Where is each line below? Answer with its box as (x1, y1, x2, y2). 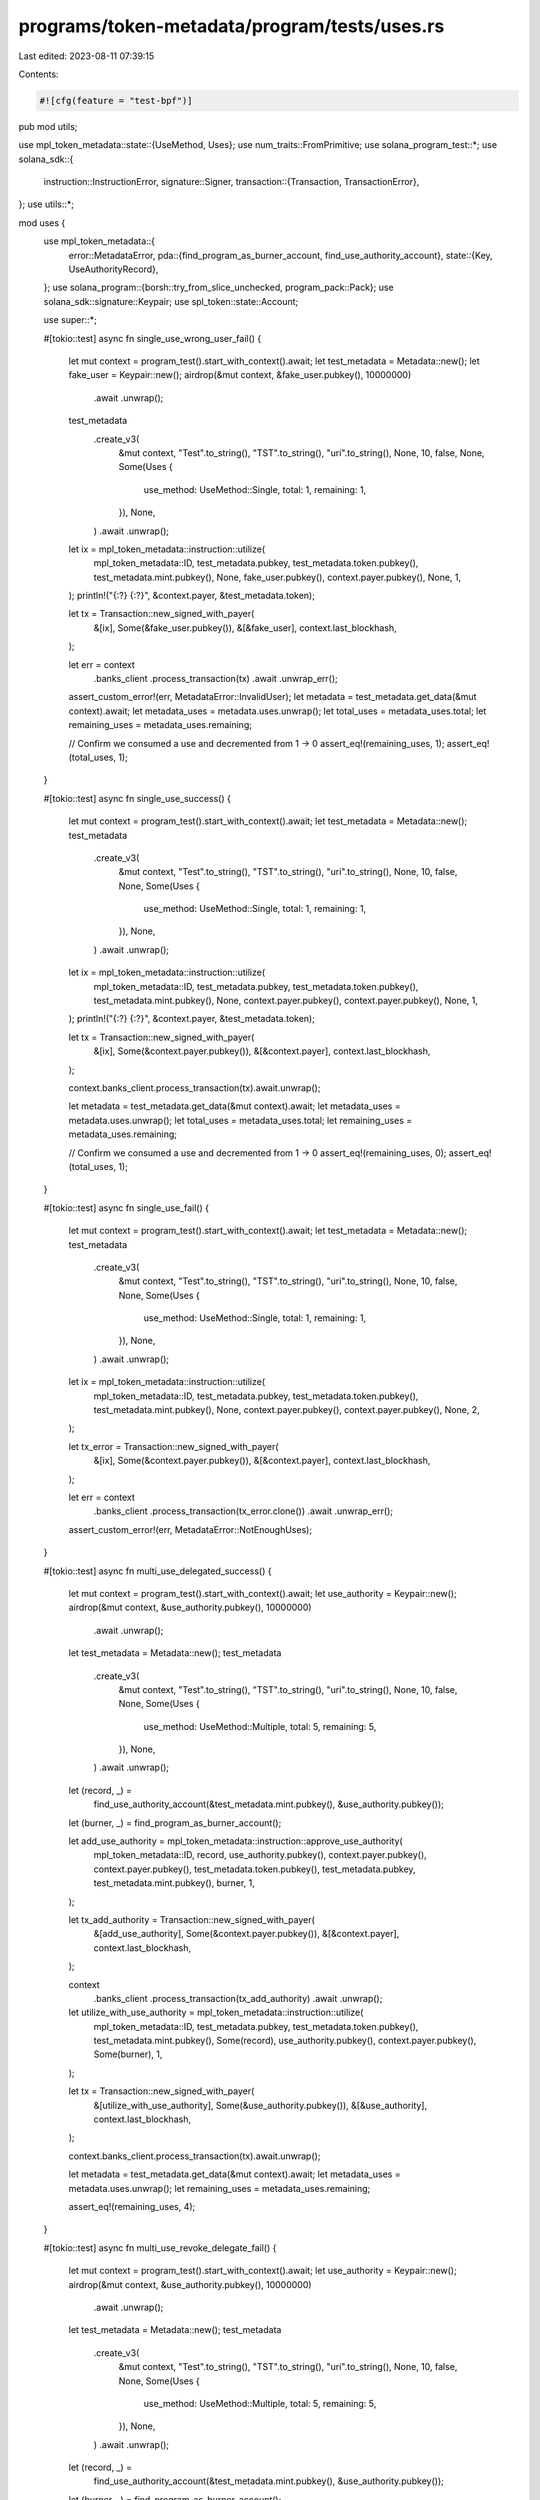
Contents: (18, 68, 59, 80)
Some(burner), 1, (93, 2048, 163, 2060)
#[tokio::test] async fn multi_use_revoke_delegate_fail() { (43, 2241, 277, 2254)
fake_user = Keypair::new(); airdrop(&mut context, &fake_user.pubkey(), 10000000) (68, 369, 412, 381)
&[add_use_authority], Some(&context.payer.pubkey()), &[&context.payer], (93, 1928, 400, 1940)
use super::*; (43, 314, 97, 326)
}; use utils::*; (18, 198, 75, 210)
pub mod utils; (18, 120, 78, 132)
